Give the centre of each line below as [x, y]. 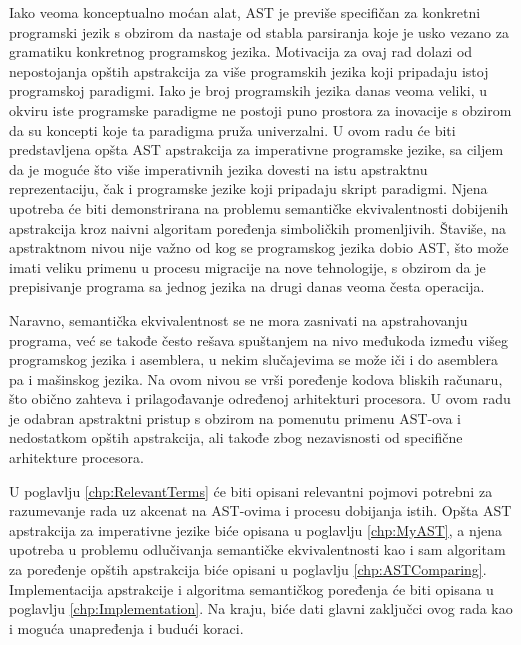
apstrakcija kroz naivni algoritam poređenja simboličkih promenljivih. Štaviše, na [258, 227]
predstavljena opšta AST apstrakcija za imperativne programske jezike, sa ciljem [256, 149]
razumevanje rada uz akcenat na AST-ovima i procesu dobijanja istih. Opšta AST [260, 510]
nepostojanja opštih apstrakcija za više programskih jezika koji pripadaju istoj [249, 70]
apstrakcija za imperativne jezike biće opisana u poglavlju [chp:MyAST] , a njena [256, 529]
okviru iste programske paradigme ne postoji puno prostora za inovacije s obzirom [260, 109]
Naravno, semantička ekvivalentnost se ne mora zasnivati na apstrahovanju [238, 319]
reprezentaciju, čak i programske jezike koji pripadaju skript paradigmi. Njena [248, 188]
